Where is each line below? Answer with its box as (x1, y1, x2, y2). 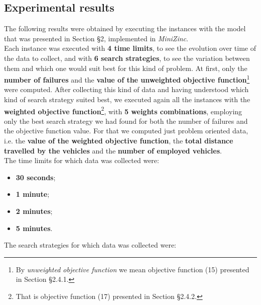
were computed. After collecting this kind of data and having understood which (4, 84, 249, 95)
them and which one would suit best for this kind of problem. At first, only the (4, 62, 247, 73)
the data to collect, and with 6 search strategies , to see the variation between (4, 52, 250, 63)
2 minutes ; (16, 206, 53, 216)
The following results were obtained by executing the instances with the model (4, 23, 246, 34)
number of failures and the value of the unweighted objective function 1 (4, 73, 250, 85)
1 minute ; (16, 189, 50, 199)
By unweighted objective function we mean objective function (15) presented (16, 264, 249, 274)
